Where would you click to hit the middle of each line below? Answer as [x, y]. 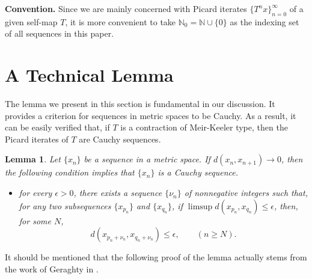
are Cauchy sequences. [120, 139]
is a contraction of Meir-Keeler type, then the [204, 127]
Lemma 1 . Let [33, 159]
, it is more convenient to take [121, 21]
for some [35, 220]
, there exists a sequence [118, 193]
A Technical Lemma [89, 75]
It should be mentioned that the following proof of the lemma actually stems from [156, 257]
